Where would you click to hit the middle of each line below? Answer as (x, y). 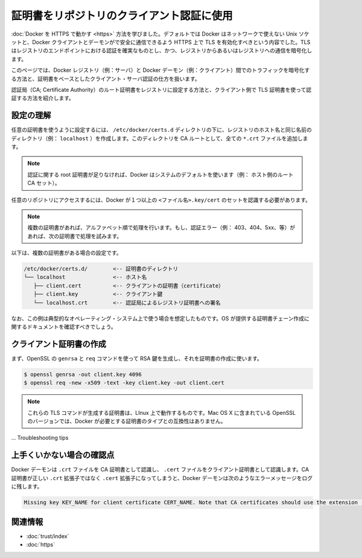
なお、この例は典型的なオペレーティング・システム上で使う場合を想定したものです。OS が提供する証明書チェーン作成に (160, 318)
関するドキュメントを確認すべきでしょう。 (64, 327)
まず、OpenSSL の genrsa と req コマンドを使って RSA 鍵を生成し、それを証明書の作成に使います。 (137, 358)
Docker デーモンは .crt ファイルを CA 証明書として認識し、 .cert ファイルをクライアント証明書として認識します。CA (160, 470)
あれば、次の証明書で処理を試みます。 (75, 236)
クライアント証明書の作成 (59, 344)
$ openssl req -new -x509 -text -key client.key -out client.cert (124, 383)
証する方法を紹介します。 (43, 98)
